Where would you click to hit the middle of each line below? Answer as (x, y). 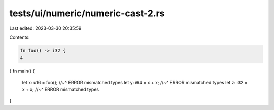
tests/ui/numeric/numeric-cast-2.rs (87, 13)
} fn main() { (22, 71)
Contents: (20, 37)
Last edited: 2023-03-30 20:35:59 (45, 28)
